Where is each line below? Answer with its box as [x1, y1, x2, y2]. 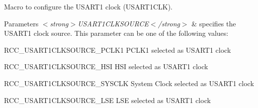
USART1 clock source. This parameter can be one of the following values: [4, 28, 229, 38]
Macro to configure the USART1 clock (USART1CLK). [4, 1, 172, 11]
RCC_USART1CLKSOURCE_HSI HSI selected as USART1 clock [4, 61, 208, 72]
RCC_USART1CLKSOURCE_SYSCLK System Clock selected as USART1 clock [4, 78, 254, 88]
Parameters [4, 18, 39, 28]
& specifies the [191, 18, 236, 28]
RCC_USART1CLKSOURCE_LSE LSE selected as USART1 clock [4, 95, 211, 105]
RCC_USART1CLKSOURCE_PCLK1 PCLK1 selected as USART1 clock [4, 44, 231, 55]
